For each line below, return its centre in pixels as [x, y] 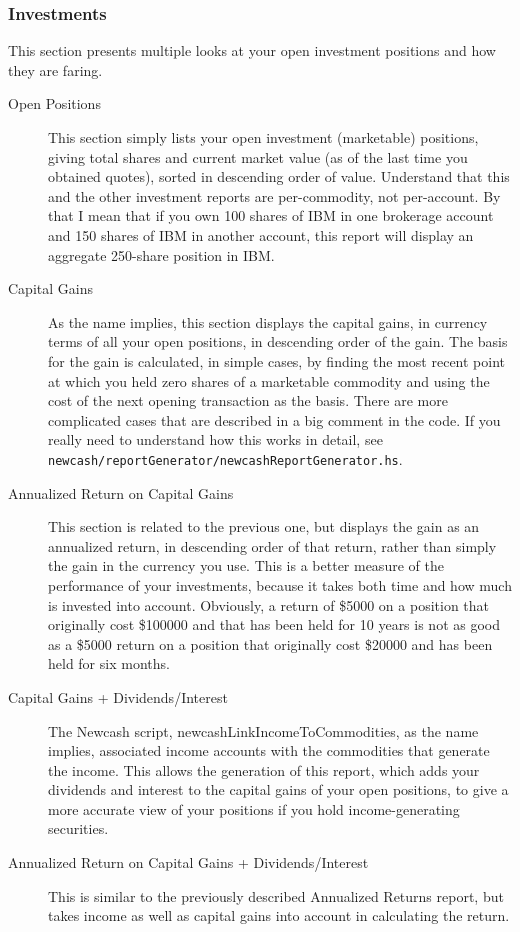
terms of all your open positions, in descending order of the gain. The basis [278, 341]
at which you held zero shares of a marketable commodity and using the [269, 380]
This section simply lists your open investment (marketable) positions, [263, 137]
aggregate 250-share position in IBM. [161, 254]
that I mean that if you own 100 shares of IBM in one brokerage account [271, 215]
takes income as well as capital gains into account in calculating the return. [279, 915]
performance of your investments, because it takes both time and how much [280, 584]
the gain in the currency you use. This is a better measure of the [246, 565]
